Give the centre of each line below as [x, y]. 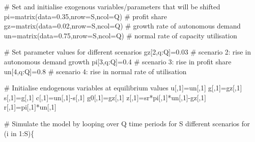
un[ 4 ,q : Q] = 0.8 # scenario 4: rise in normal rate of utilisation [95, 71]
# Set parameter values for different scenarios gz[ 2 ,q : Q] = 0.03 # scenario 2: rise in [127, 52]
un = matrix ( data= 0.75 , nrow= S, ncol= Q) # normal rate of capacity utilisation [121, 35]
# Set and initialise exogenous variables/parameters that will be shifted [112, 6]
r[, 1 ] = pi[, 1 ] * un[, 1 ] [30, 107]
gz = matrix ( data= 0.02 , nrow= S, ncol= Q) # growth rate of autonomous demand [122, 26]
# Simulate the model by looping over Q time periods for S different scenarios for [127, 123]
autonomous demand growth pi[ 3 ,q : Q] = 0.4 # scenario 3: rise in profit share [118, 61]
